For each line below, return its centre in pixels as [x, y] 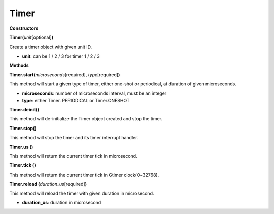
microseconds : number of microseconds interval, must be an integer [94, 93]
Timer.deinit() [24, 110]
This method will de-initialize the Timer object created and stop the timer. [86, 119]
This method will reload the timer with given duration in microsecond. [82, 193]
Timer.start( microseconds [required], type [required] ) [65, 75]
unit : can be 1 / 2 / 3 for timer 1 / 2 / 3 [61, 56]
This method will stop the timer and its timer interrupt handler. [74, 138]
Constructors [24, 28]
